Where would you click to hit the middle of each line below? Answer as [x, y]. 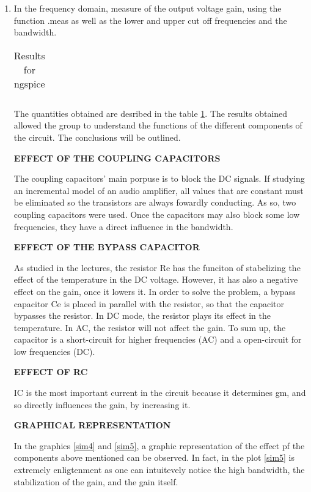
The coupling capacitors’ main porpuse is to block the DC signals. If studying [159, 178]
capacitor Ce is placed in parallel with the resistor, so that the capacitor [149, 303]
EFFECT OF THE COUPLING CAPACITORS [117, 158]
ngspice [29, 83]
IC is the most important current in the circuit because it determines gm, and [160, 393]
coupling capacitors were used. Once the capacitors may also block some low [157, 214]
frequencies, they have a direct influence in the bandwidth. [123, 226]
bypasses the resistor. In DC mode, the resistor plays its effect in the [142, 315]
